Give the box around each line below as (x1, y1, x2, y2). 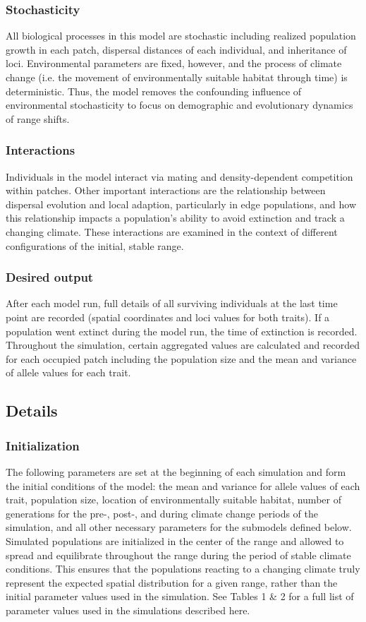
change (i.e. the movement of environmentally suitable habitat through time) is (6, 70, 348, 84)
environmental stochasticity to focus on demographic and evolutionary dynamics (6, 97, 353, 112)
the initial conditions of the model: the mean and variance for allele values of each (6, 478, 360, 493)
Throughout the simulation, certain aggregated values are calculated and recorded (6, 337, 360, 352)
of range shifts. (6, 111, 70, 126)
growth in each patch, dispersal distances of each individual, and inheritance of (6, 42, 347, 56)
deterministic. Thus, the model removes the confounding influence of (6, 83, 302, 98)
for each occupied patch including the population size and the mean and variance (6, 351, 357, 366)
